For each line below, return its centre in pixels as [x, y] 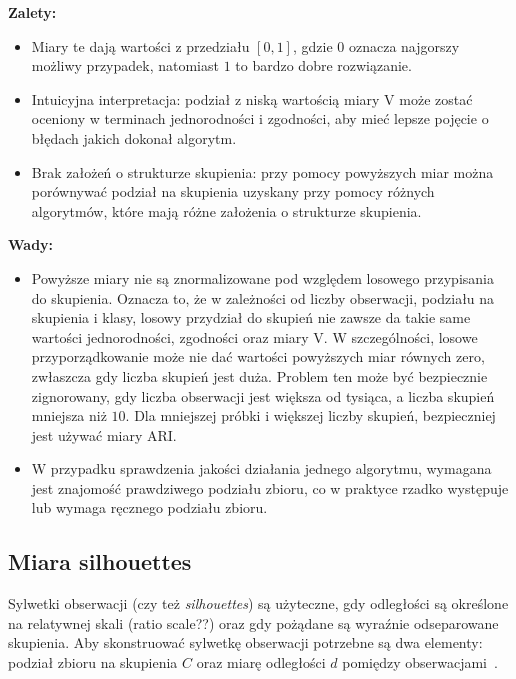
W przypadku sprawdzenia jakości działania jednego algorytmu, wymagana [261, 468]
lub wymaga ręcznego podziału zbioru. [149, 507]
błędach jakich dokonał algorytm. [134, 137]
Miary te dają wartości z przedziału [140, 45]
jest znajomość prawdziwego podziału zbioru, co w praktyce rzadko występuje [270, 487]
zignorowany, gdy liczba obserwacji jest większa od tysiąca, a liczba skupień [263, 395]
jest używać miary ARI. [104, 434]
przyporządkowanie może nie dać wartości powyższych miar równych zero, [258, 356]
